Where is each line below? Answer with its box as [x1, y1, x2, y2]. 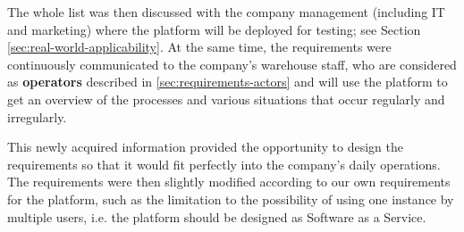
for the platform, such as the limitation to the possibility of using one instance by [7, 189, 454, 208]
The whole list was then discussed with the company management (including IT [7, 3, 445, 21]
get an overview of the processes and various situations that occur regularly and [7, 89, 445, 108]
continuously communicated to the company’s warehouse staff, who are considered [7, 54, 457, 73]
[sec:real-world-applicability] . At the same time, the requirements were [7, 37, 392, 56]
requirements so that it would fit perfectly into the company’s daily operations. [7, 154, 441, 173]
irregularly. [7, 107, 67, 126]
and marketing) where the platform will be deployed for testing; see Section [7, 20, 421, 38]
